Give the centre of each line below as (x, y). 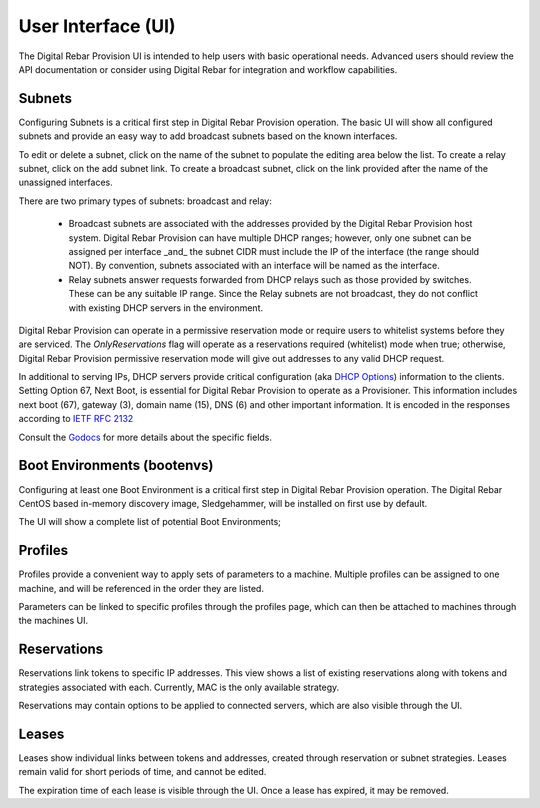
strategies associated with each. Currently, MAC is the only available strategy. (179, 687)
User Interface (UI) (97, 26)
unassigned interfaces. (66, 182)
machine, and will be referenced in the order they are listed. (141, 588)
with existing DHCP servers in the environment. (166, 307)
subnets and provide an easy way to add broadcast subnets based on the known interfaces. (208, 136)
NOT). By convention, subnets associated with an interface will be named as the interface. (254, 266)
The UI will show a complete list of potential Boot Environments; (150, 522)
